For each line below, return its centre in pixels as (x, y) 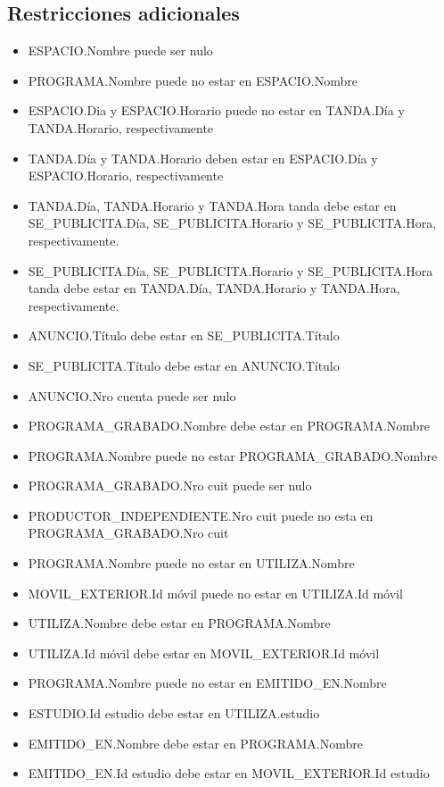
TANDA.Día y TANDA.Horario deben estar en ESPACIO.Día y (203, 158)
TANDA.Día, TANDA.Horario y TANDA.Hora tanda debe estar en (212, 205)
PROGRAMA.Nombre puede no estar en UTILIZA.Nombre (191, 563)
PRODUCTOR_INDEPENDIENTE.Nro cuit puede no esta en (201, 515)
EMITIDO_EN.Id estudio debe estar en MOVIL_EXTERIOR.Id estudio (229, 773)
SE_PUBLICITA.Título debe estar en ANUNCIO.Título (184, 365)
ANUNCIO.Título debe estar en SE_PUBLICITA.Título (184, 335)
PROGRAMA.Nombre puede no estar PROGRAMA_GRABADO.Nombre (233, 455)
